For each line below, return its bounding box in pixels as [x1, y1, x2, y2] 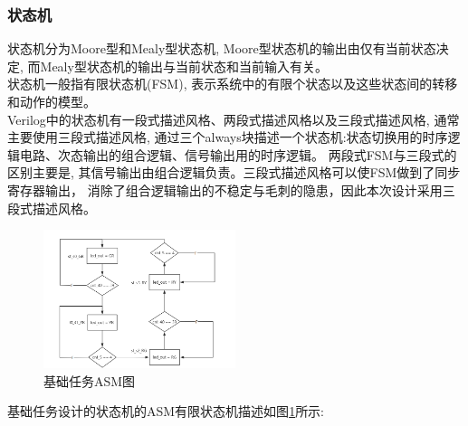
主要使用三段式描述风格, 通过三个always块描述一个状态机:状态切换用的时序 [7, 128, 448, 147]
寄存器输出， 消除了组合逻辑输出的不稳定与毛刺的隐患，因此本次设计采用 [7, 180, 443, 199]
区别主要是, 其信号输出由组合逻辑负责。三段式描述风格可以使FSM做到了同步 [7, 163, 461, 182]
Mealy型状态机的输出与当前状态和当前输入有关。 [40, 56, 328, 75]
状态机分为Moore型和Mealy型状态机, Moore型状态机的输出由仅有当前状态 [7, 39, 436, 58]
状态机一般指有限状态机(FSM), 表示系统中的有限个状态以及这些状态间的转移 [7, 74, 458, 93]
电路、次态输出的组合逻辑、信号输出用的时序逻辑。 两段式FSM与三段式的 [19, 145, 457, 164]
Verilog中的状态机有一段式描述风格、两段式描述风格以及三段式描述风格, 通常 [7, 109, 460, 128]
